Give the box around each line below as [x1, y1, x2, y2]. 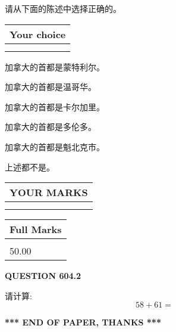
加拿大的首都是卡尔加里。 [5, 100, 105, 113]
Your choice [10, 27, 66, 41]
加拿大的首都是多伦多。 [5, 120, 96, 133]
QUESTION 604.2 [5, 269, 81, 282]
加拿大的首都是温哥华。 [5, 80, 96, 93]
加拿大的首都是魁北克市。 [5, 140, 105, 153]
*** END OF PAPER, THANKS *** [5, 316, 161, 328]
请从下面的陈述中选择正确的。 [5, 2, 121, 14]
